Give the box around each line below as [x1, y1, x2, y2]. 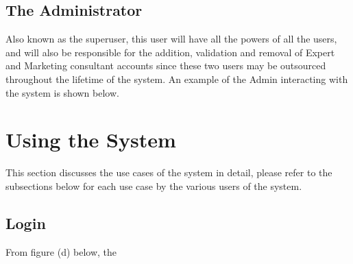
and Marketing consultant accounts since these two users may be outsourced [5, 58, 326, 73]
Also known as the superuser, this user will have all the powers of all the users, [5, 32, 337, 46]
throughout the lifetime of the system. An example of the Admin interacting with [5, 71, 348, 86]
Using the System [5, 125, 176, 154]
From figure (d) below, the [5, 244, 117, 259]
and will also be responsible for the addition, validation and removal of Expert [5, 45, 335, 59]
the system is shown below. [5, 85, 119, 99]
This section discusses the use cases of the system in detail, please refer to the [5, 165, 332, 180]
